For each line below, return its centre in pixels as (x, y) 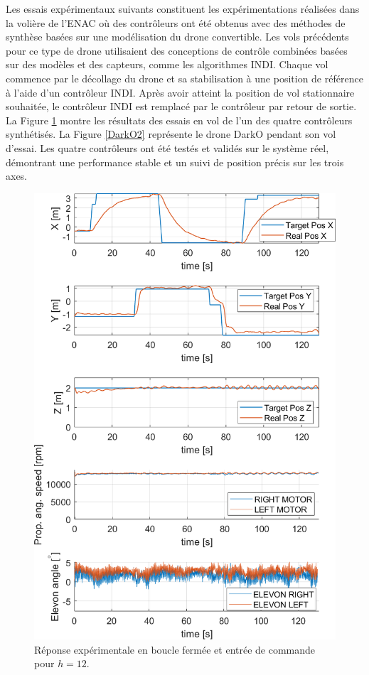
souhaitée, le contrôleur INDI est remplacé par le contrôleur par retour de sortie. (181, 106)
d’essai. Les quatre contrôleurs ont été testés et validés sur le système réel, (167, 147)
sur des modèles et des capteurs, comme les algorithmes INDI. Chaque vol (167, 64)
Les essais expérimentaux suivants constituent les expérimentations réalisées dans (183, 9)
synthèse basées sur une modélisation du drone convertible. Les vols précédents (177, 37)
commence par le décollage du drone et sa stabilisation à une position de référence (184, 78)
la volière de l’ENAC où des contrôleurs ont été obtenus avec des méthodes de (176, 22)
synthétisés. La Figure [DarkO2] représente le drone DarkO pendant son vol (171, 134)
